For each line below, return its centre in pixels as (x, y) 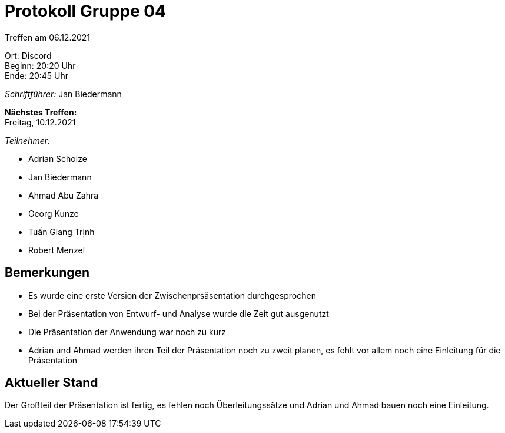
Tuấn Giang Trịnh (62, 232)
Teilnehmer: (28, 140)
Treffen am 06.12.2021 (48, 37)
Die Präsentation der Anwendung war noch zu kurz (127, 332)
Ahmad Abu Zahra (64, 195)
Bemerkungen (47, 273)
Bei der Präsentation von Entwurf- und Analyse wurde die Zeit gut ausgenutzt (179, 313)
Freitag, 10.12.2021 (40, 122)
